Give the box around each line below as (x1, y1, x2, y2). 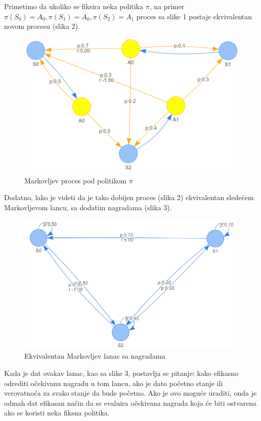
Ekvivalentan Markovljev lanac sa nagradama (24, 351, 165, 361)
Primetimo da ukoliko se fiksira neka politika (4, 1, 144, 11)
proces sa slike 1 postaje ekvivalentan (136, 11, 252, 21)
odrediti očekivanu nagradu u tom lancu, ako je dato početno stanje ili (4, 377, 223, 388)
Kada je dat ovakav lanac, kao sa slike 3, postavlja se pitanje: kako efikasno (4, 367, 239, 378)
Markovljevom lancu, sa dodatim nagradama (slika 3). (4, 202, 172, 212)
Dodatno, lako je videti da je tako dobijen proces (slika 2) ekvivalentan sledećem (4, 192, 254, 203)
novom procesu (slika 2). (4, 21, 80, 31)
